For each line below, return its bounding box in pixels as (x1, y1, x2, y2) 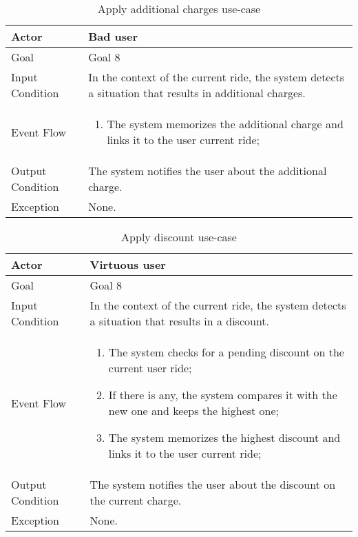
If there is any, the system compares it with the (108, 387, 337, 403)
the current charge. (89, 492, 182, 508)
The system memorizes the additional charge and (107, 116, 344, 132)
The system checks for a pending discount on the (108, 344, 344, 360)
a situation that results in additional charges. (88, 85, 306, 101)
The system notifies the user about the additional (88, 163, 327, 179)
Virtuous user (89, 256, 166, 272)
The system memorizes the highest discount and (108, 429, 341, 445)
